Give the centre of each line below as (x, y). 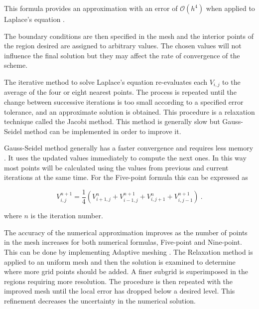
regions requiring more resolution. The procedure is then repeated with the (119, 281)
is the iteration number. (67, 216)
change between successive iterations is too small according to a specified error (124, 102)
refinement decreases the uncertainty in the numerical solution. (100, 300)
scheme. (16, 65)
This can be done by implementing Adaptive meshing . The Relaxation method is (129, 252)
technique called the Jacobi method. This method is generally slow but (112, 121)
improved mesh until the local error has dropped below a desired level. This (120, 291)
